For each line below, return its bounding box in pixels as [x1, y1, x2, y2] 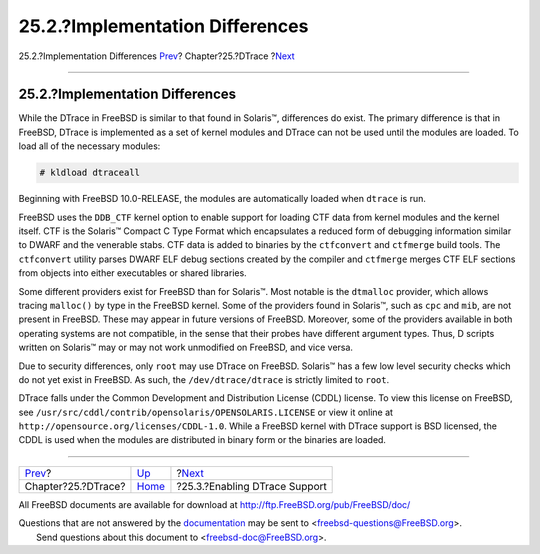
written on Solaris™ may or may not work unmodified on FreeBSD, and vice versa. [18, 341, 354, 354]
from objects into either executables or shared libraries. [18, 267, 247, 279]
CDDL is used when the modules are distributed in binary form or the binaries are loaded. [18, 434, 387, 446]
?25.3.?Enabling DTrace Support [176, 479, 327, 493]
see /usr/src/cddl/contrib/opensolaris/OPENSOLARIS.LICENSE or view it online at [18, 406, 394, 418]
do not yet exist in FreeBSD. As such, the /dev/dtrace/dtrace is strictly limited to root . [18, 373, 390, 385]
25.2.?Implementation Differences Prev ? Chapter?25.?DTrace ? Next [18, 50, 295, 62]
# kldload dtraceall [39, 167, 140, 179]
